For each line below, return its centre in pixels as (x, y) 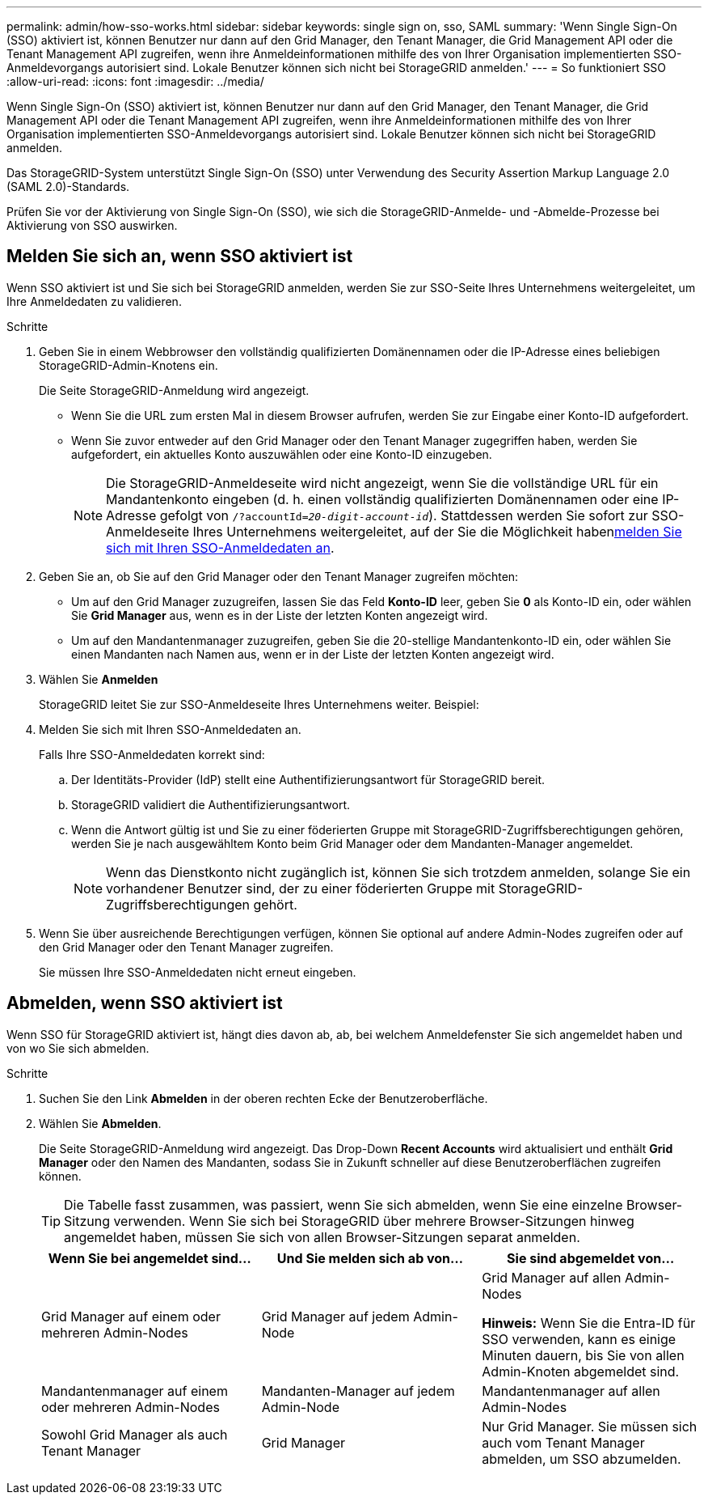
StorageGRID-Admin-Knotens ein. (129, 365)
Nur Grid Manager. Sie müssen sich (590, 1426)
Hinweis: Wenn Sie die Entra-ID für (589, 1323)
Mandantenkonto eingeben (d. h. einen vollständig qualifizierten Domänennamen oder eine (382, 499)
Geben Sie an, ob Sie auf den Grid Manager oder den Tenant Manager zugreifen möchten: (279, 576)
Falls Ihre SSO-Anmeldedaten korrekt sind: (152, 754)
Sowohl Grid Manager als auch (135, 1434)
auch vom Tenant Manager (563, 1442)
